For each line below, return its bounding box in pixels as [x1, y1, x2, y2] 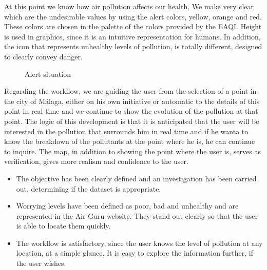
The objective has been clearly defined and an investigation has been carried [16, 173, 257, 183]
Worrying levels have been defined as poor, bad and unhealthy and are [16, 200, 239, 211]
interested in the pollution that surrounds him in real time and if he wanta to [4, 126, 249, 136]
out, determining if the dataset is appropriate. [16, 183, 161, 194]
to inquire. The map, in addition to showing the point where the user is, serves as [4, 146, 261, 156]
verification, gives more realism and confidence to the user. [4, 156, 188, 167]
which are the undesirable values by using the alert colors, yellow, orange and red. [4, 11, 262, 22]
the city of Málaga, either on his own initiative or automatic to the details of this [4, 95, 260, 106]
